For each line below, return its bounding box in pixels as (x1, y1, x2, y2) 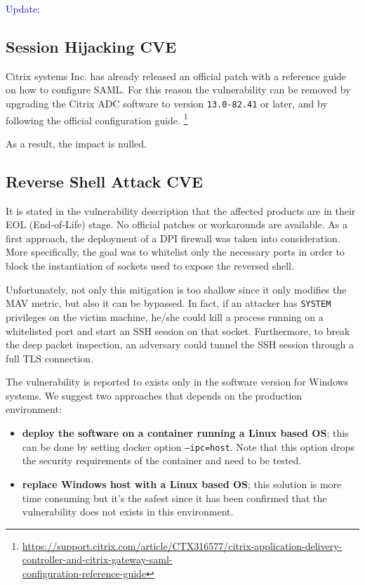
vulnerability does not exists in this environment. (22, 504, 234, 519)
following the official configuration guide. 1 (6, 110, 188, 127)
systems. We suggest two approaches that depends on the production (6, 388, 303, 402)
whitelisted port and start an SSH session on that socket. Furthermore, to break (6, 323, 350, 338)
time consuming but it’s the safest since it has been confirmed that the (22, 490, 327, 505)
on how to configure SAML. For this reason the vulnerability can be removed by (6, 82, 351, 97)
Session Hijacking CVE (6, 35, 177, 57)
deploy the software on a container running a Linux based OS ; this (22, 426, 349, 440)
